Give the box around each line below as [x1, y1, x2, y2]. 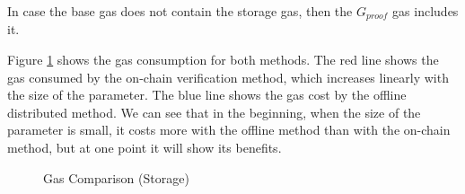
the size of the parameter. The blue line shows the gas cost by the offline [7, 85, 407, 104]
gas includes [392, 2, 459, 20]
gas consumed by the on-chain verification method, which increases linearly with [7, 67, 449, 86]
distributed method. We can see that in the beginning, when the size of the [7, 102, 421, 121]
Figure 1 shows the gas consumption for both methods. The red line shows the [7, 50, 439, 69]
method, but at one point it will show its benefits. [7, 138, 282, 157]
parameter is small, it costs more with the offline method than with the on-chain [7, 120, 451, 139]
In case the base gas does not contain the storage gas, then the [7, 2, 353, 20]
